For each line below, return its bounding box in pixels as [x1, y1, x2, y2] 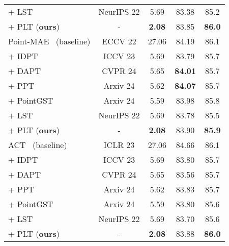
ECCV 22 [102, 35, 136, 47]
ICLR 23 [103, 139, 135, 151]
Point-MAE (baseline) [8, 35, 91, 47]
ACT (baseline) [8, 139, 67, 151]
